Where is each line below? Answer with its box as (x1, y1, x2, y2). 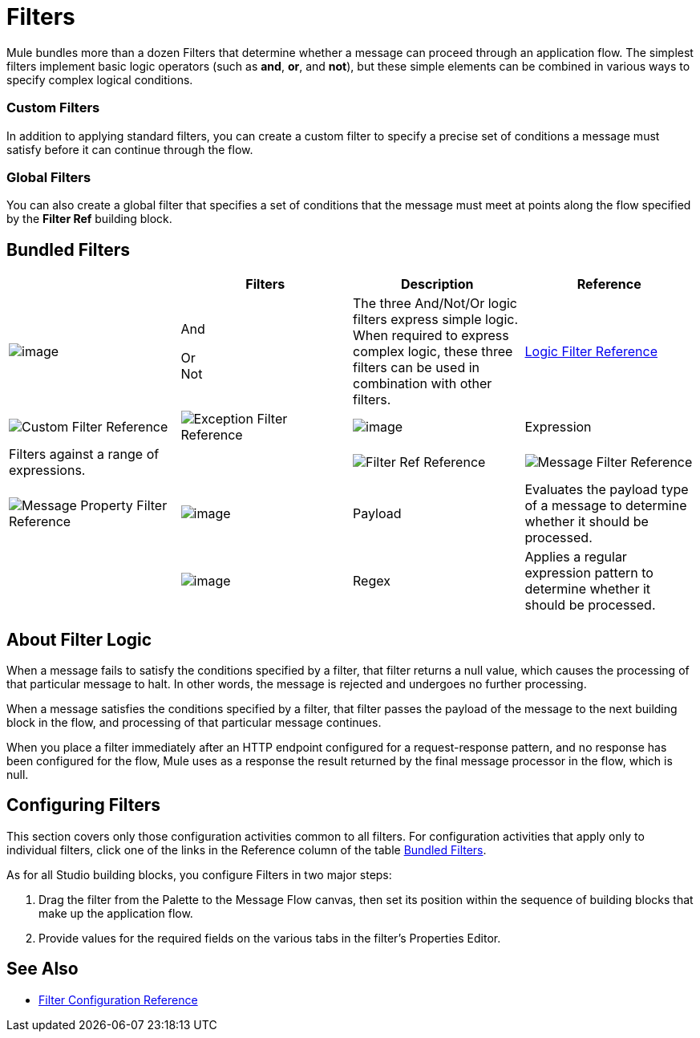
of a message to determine (524, 497, 687, 514)
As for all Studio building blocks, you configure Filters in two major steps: (6, 867, 392, 882)
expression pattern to (524, 565, 653, 582)
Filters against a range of (9, 446, 160, 463)
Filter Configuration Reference (38, 992, 198, 1007)
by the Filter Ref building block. (6, 212, 172, 226)
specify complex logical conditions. (6, 72, 193, 87)
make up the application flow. (38, 906, 193, 920)
